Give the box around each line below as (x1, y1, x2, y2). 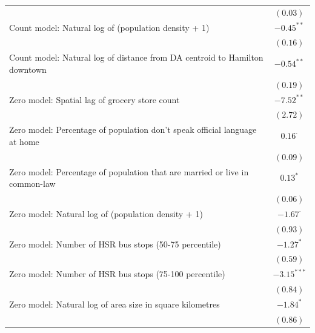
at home (9, 135, 39, 147)
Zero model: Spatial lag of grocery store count (9, 93, 180, 106)
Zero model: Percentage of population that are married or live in (9, 165, 249, 178)
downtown (9, 62, 47, 75)
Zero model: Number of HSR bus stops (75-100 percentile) (9, 267, 225, 280)
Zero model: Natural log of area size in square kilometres (9, 297, 220, 310)
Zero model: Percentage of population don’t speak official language (9, 123, 257, 136)
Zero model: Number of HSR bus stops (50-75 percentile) (9, 237, 221, 250)
